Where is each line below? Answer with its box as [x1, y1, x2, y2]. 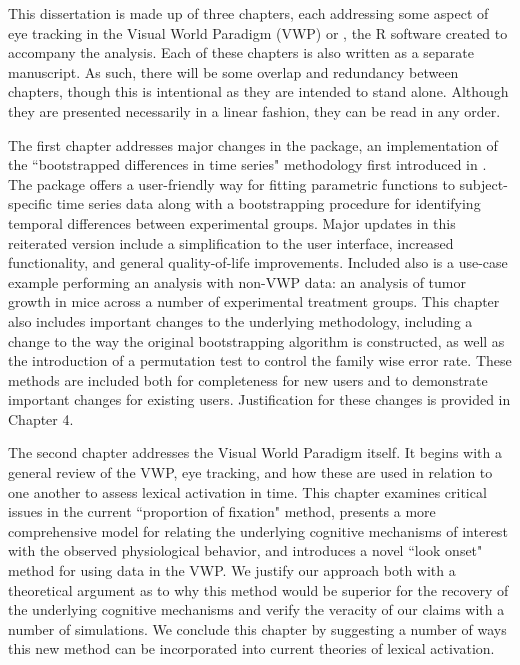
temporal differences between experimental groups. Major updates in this [8, 212, 456, 233]
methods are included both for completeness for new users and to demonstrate [8, 369, 488, 390]
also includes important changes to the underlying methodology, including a [8, 310, 473, 331]
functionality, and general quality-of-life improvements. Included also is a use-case [8, 252, 508, 273]
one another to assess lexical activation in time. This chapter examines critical [8, 481, 487, 502]
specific [8, 193, 53, 214]
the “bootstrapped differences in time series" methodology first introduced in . [8, 154, 487, 175]
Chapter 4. [8, 408, 74, 429]
